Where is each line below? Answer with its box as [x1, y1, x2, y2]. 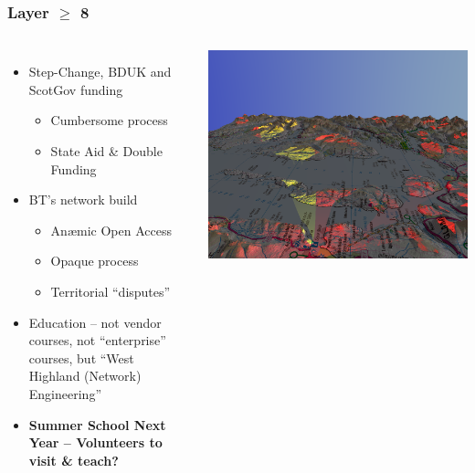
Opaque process [50, 251, 139, 270]
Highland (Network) [28, 366, 142, 385]
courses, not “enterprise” [28, 331, 166, 350]
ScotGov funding [28, 79, 123, 99]
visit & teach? [28, 450, 119, 469]
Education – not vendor [28, 312, 162, 331]
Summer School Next [28, 415, 166, 434]
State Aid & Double [50, 142, 163, 160]
